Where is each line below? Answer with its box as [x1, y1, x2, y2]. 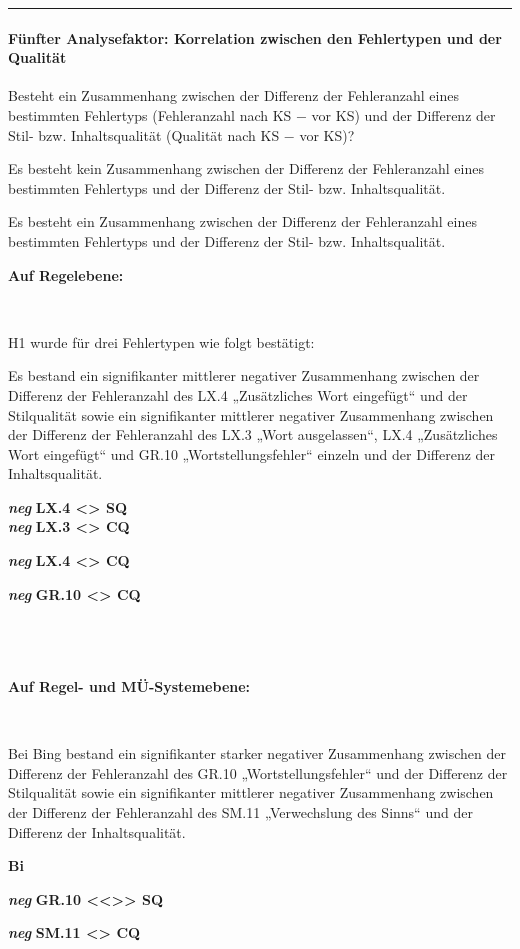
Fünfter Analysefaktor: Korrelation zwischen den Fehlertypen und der [8, 27, 502, 48]
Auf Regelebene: [8, 264, 124, 285]
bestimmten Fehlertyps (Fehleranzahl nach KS [8, 104, 292, 125]
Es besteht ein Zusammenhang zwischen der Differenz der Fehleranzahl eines [8, 211, 477, 232]
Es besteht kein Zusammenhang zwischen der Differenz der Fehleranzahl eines [8, 158, 484, 179]
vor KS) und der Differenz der [311, 104, 496, 125]
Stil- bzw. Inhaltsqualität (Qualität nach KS [8, 124, 280, 145]
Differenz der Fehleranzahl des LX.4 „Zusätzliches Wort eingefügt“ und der [8, 384, 468, 405]
